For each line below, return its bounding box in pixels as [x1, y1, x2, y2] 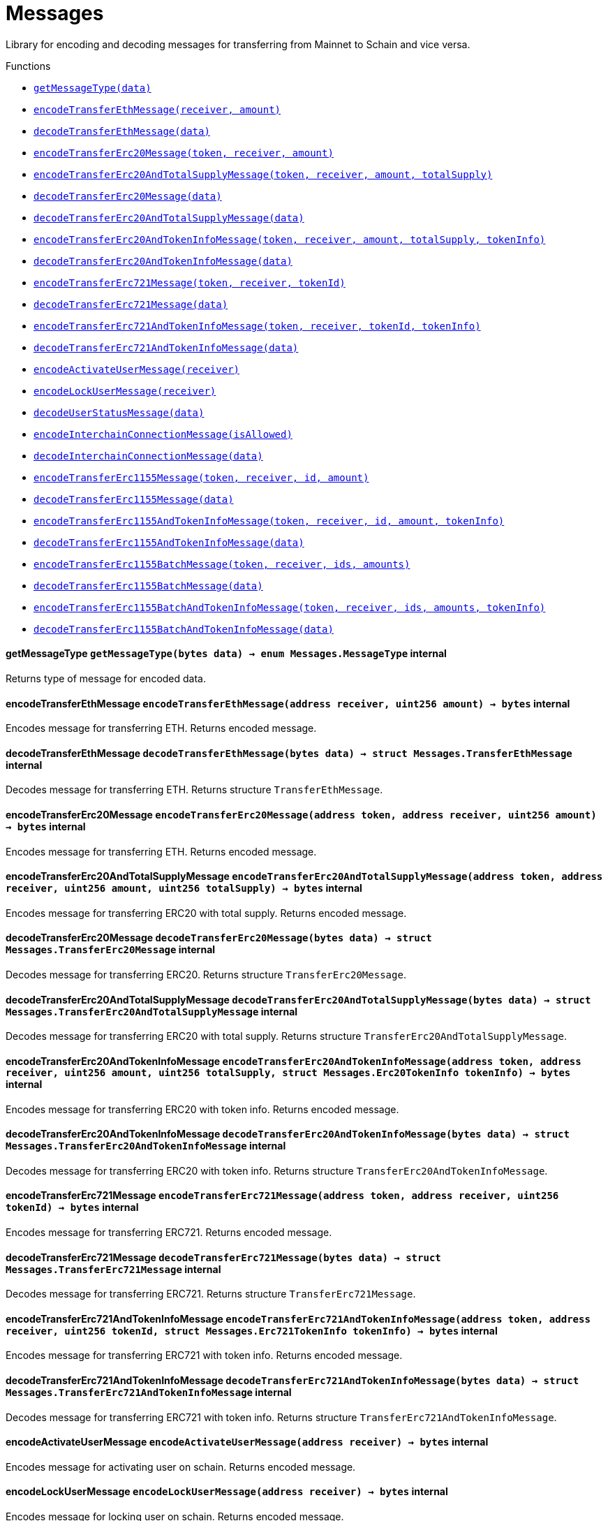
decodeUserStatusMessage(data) [34, 406, 205, 418]
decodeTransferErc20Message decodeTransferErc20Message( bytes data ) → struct [6, 932, 432, 944]
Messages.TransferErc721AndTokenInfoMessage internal [6, 1386, 292, 1398]
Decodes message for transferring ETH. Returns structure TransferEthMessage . [6, 784, 383, 796]
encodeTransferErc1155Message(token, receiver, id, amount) [34, 471, 369, 483]
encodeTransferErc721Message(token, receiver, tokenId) [34, 277, 346, 288]
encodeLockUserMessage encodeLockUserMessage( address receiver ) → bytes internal [6, 1485, 448, 1498]
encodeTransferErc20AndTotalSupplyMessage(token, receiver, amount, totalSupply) [34, 168, 493, 180]
